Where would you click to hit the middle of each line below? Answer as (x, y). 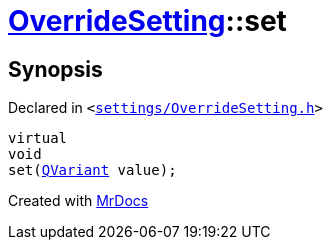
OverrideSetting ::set (147, 21)
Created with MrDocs (78, 201)
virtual (38, 138)
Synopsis (55, 69)
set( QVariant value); (92, 170)
